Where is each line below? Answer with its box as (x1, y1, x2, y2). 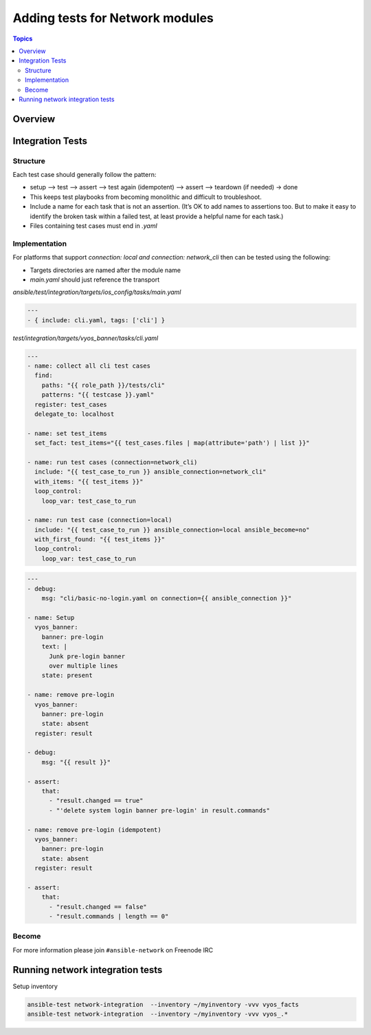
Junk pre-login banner (49, 652, 126, 660)
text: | (41, 642, 68, 651)
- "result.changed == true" (49, 797, 144, 805)
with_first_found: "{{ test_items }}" (34, 536, 165, 543)
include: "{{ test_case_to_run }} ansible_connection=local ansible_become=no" (34, 525, 311, 534)
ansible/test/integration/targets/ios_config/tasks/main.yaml (12, 288, 181, 296)
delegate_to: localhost (34, 410, 115, 418)
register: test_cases (34, 400, 108, 408)
